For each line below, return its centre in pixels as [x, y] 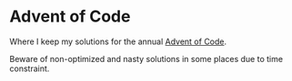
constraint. [30, 68]
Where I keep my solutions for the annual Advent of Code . [118, 41]
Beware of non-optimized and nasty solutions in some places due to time [146, 58]
